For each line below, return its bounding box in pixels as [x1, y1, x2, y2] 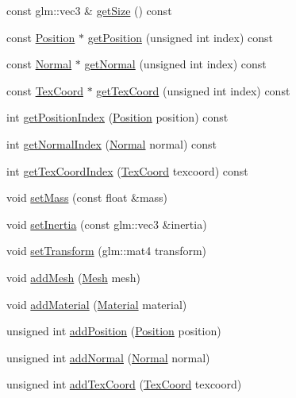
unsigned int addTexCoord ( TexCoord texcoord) [6, 376, 242, 392]
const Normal [6, 56, 72, 72]
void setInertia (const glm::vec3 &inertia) [6, 215, 207, 232]
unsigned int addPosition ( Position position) [6, 323, 221, 339]
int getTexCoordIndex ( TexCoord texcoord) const [6, 162, 248, 179]
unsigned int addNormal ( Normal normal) [6, 349, 210, 365]
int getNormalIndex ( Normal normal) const [6, 135, 217, 152]
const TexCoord [6, 82, 83, 99]
